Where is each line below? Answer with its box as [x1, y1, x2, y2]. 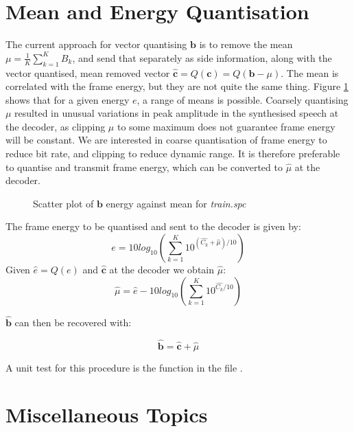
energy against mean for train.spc [106, 196, 246, 210]
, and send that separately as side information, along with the [72, 50, 332, 65]
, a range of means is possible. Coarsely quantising [137, 92, 349, 106]
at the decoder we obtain [109, 262, 215, 277]
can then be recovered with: [14, 315, 132, 329]
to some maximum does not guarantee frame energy [117, 119, 335, 133]
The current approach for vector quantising [5, 37, 187, 52]
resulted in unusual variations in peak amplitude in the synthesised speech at [14, 106, 339, 120]
